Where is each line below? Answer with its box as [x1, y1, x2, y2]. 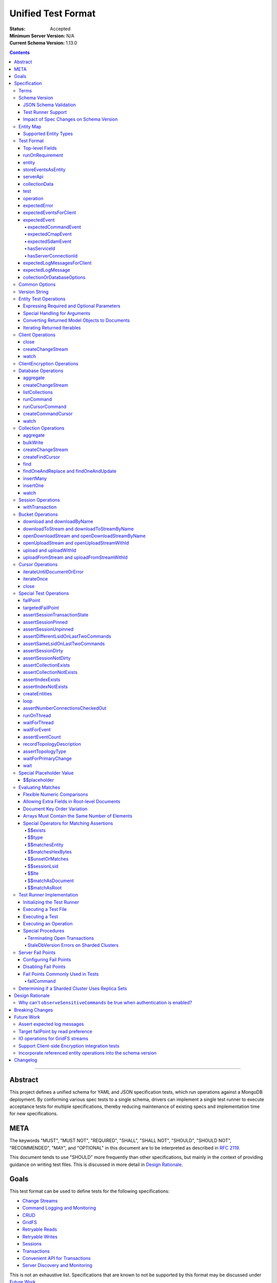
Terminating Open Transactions [27, 935, 94, 941]
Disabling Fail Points [23, 964, 66, 970]
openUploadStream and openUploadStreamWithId [23, 540, 129, 546]
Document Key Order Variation [23, 806, 88, 812]
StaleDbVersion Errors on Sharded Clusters [27, 942, 119, 948]
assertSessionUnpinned [23, 626, 74, 632]
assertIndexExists [23, 676, 61, 683]
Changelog [14, 1057, 37, 1063]
